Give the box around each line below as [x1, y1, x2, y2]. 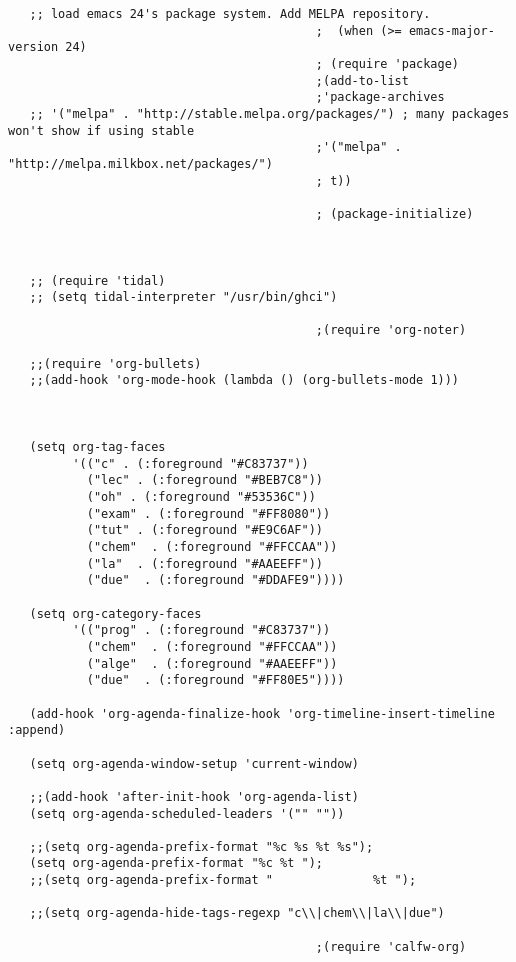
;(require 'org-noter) [315, 323, 467, 338]
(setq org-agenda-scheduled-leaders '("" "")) [29, 806, 345, 821]
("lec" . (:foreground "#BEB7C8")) [86, 473, 323, 488]
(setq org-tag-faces [29, 440, 166, 455]
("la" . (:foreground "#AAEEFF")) [86, 556, 323, 571]
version [8, 40, 59, 55]
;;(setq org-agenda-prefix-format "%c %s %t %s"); [29, 839, 374, 854]
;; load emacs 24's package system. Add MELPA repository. [29, 7, 431, 21]
